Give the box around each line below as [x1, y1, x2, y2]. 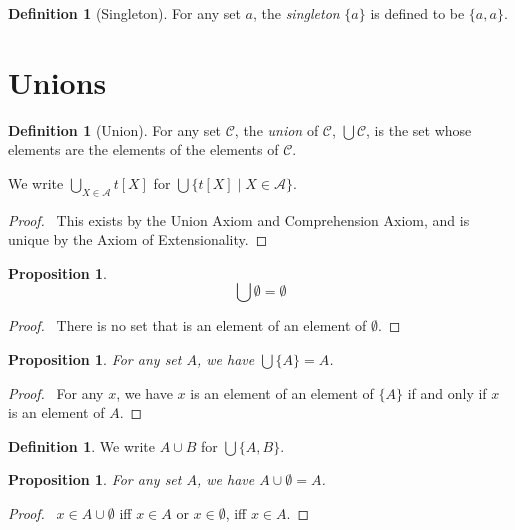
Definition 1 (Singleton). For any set [8, 3, 241, 23]
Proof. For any [8, 382, 104, 403]
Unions [8, 61, 107, 102]
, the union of [234, 119, 319, 140]
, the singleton [252, 3, 340, 23]
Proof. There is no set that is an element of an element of [8, 315, 367, 336]
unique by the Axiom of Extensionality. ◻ [8, 229, 268, 250]
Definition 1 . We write [8, 435, 156, 456]
